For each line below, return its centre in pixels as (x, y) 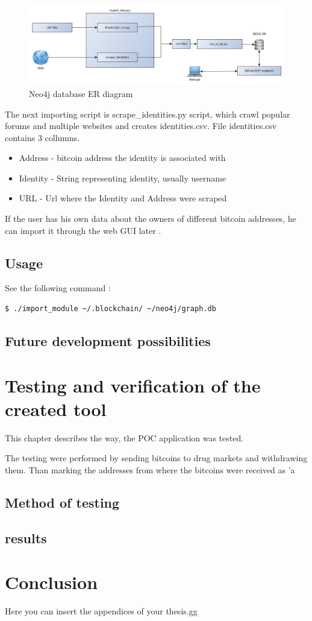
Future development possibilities (108, 341)
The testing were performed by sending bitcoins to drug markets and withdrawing (156, 458)
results (26, 537)
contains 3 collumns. (42, 137)
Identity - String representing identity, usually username (123, 178)
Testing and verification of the (133, 385)
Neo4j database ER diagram (81, 93)
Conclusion (51, 582)
